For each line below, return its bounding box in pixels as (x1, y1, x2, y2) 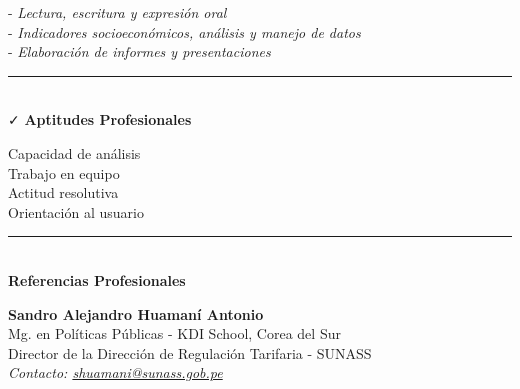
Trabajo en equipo (8, 162, 120, 183)
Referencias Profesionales (8, 269, 186, 290)
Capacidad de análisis (8, 142, 141, 163)
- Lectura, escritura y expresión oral (8, 2, 227, 22)
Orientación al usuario (8, 201, 144, 222)
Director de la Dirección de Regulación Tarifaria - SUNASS (8, 342, 372, 363)
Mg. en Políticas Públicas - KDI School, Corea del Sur (8, 323, 341, 344)
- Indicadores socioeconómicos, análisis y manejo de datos (8, 21, 361, 42)
